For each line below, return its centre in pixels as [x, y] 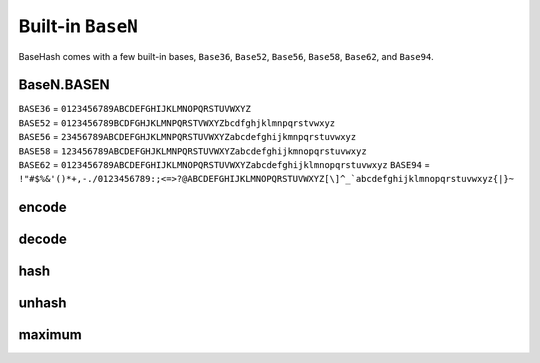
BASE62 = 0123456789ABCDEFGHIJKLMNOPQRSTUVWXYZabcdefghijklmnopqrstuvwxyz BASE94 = [224, 165]
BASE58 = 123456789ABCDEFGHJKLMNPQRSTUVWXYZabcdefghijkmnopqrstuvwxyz [192, 151]
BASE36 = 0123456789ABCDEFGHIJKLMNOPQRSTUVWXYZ [135, 109]
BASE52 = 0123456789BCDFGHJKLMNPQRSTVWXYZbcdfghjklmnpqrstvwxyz [177, 122]
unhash [42, 303]
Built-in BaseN [78, 26]
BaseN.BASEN [64, 85]
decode [42, 239]
